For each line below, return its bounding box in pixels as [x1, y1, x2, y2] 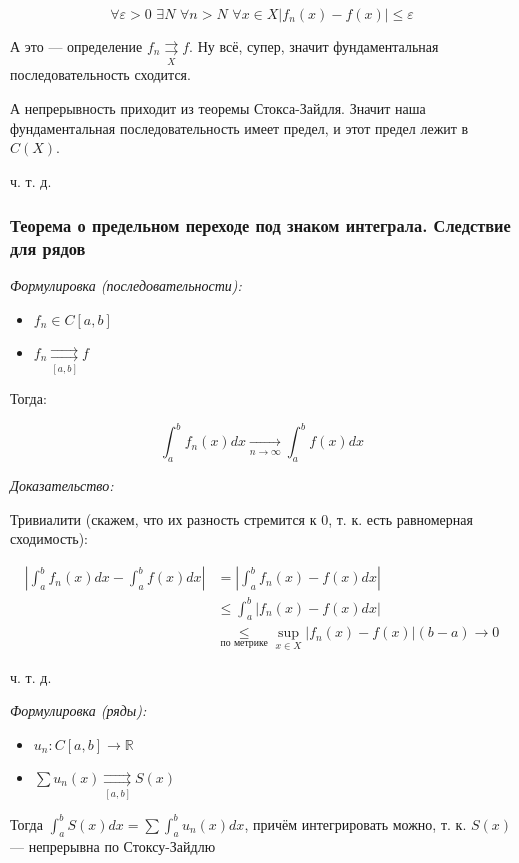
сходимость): [10, 528, 88, 549]
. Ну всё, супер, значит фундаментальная [189, 36, 439, 56]
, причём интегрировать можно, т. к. [244, 813, 467, 834]
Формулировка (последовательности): [10, 275, 242, 296]
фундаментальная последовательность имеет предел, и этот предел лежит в [10, 117, 469, 138]
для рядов [10, 236, 86, 261]
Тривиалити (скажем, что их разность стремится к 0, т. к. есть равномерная [10, 508, 473, 529]
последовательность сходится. [10, 64, 191, 85]
